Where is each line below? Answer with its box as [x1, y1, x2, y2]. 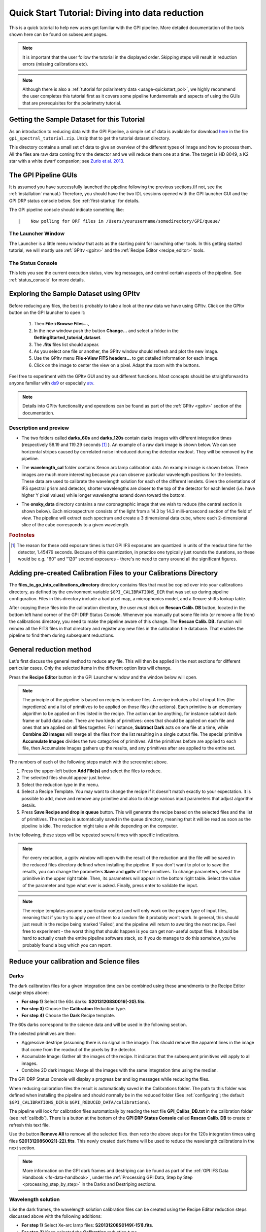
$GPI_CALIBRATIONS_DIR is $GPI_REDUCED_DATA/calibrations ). [9, 1099, 150, 1105]
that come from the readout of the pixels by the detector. [21, 1046, 137, 1052]
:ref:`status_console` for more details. [9, 276, 85, 283]
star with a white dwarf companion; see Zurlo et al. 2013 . [9, 158, 125, 164]
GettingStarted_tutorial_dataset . [33, 335, 102, 341]
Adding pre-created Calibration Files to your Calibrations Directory [9, 569, 218, 578]
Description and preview [9, 424, 69, 431]
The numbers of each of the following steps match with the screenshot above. [9, 759, 168, 765]
